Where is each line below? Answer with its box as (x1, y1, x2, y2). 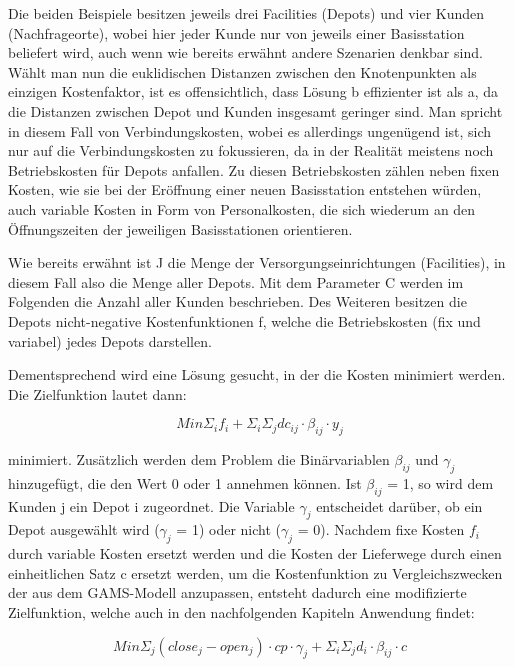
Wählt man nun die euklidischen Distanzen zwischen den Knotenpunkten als (8, 61, 477, 82)
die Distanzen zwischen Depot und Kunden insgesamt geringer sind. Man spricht (8, 100, 503, 121)
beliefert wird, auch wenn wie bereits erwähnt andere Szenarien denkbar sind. (8, 42, 483, 63)
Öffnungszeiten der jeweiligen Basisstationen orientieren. (8, 218, 353, 239)
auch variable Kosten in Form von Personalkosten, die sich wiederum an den (8, 198, 476, 219)
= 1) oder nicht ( (176, 519, 281, 540)
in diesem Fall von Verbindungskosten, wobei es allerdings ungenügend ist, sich (8, 120, 492, 141)
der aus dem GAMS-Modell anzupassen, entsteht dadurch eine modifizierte (8, 582, 467, 603)
